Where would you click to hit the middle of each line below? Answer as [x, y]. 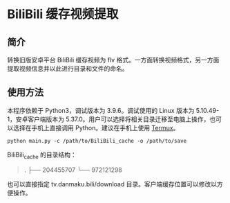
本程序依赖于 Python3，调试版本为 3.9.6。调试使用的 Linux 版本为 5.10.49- [113, 110]
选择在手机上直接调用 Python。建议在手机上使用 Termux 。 [96, 127]
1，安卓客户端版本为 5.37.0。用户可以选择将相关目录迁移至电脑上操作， [108, 119]
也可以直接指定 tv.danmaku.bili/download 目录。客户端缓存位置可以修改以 [112, 184]
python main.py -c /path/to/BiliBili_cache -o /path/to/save [97, 141]
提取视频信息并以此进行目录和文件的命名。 [68, 69]
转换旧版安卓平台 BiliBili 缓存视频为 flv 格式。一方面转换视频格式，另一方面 [113, 60]
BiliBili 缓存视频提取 [63, 14]
